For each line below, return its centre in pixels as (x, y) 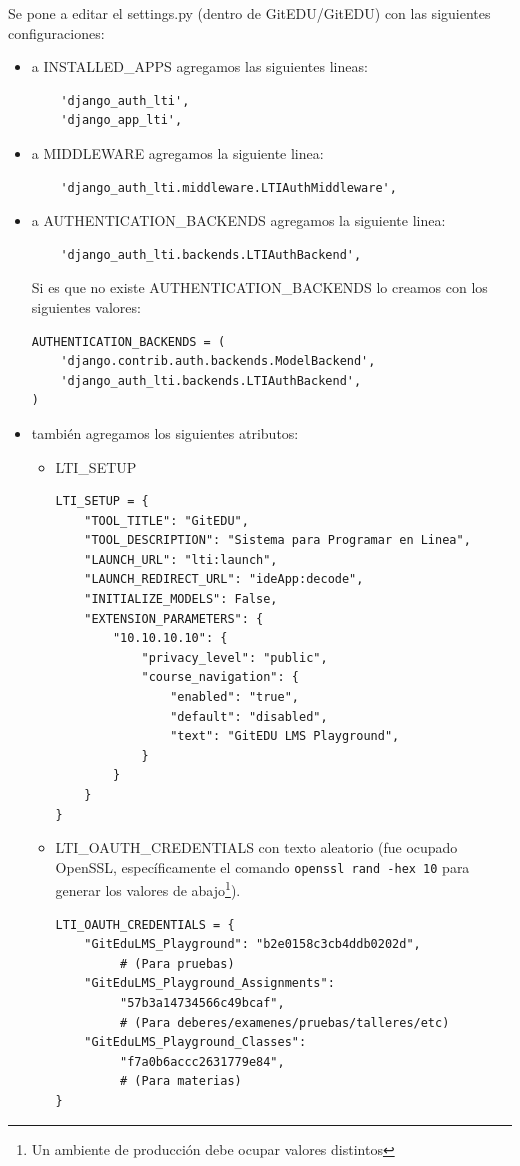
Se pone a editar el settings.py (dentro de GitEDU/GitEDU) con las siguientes (249, 13)
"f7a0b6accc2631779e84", (202, 1061)
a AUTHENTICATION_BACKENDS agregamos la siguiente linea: (238, 220)
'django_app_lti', (121, 120)
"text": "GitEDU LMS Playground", (285, 736)
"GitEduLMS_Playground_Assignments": (209, 983)
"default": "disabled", (249, 716)
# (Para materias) (181, 1081)
